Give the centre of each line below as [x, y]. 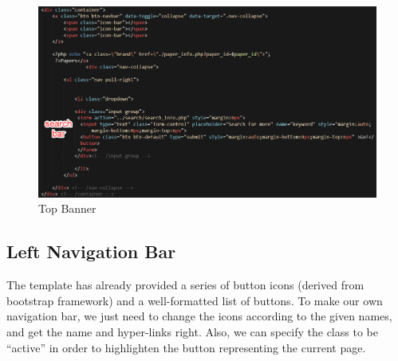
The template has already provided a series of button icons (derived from [185, 285]
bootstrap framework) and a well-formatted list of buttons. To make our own [195, 300]
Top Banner [67, 208]
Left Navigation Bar [91, 251]
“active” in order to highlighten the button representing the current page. [186, 347]
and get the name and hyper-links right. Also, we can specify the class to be [192, 331]
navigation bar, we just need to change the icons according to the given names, [199, 316]
